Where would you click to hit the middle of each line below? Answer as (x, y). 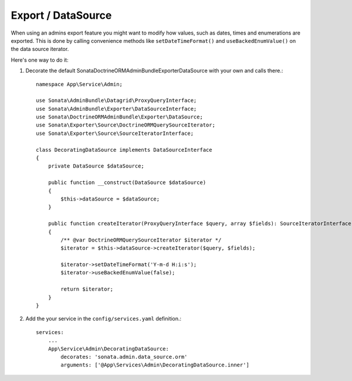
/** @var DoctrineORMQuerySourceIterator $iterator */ (141, 240)
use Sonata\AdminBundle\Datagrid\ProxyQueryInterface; (116, 101)
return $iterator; (87, 289)
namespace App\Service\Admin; (79, 84)
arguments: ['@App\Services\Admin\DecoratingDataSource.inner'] (155, 365)
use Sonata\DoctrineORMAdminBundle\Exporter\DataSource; (120, 117)
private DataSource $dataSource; (96, 166)
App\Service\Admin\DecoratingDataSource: (109, 348)
